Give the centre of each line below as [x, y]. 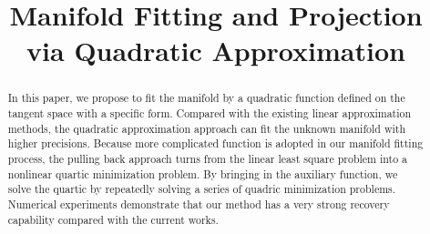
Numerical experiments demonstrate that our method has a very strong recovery [199, 203]
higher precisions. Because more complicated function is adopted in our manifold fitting [215, 143]
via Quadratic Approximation [216, 51]
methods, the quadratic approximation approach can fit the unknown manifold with [207, 128]
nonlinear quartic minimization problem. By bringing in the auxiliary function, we [203, 173]
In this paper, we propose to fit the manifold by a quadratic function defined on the [206, 98]
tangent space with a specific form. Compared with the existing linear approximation [210, 113]
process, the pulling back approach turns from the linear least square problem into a [208, 158]
